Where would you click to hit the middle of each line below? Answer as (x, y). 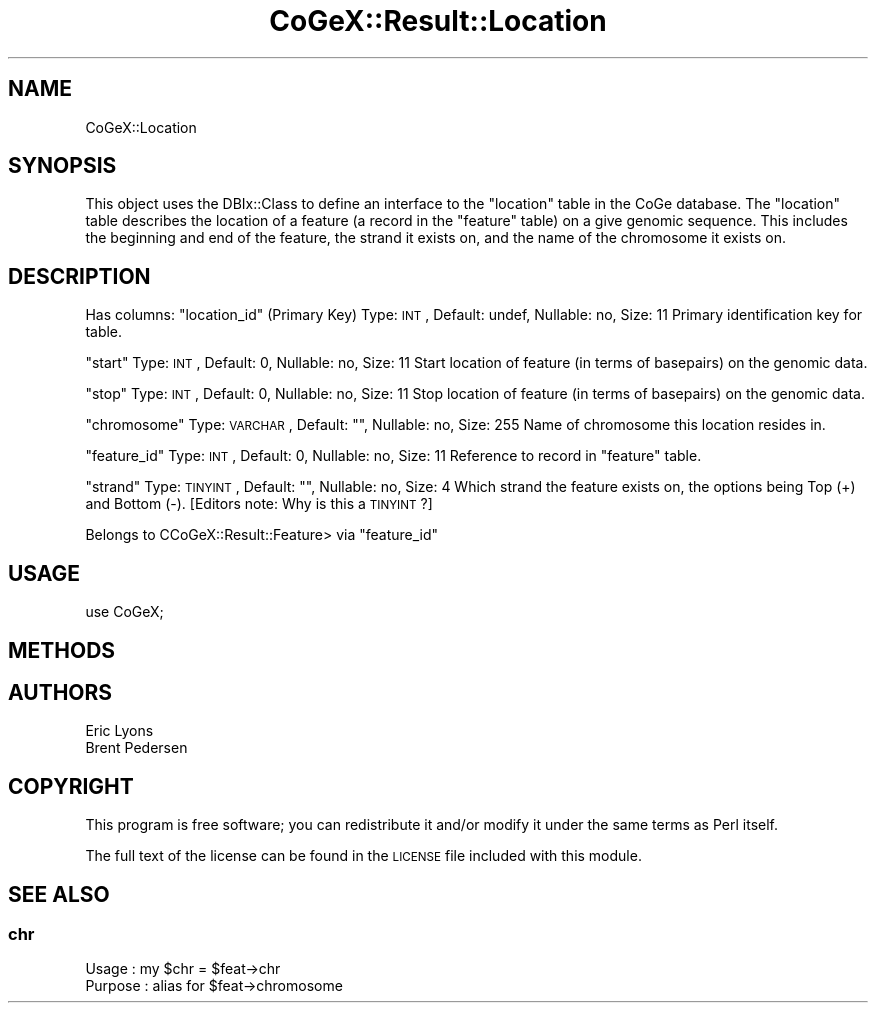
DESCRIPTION (79, 276)
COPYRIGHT (71, 786)
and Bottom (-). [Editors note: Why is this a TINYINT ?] (259, 504)
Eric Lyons (119, 731)
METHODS (62, 650)
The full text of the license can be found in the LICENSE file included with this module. (363, 856)
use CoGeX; (124, 612)
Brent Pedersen (136, 748)
